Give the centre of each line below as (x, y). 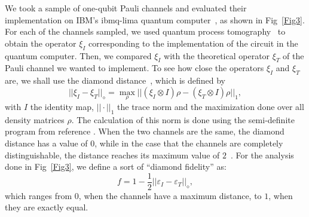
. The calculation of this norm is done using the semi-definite (183, 119)
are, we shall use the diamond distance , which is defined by (115, 80)
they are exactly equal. (47, 207)
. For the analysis (262, 155)
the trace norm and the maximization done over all (211, 106)
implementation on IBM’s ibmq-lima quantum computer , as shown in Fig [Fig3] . (155, 19)
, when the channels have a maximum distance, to (170, 195)
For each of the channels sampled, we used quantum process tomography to (145, 31)
